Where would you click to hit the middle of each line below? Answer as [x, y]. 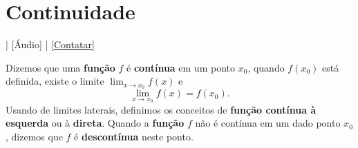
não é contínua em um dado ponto [268, 123]
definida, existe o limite [55, 81]
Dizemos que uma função [60, 67]
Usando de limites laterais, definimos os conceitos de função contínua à [161, 109]
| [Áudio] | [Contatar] [50, 44]
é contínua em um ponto [181, 67]
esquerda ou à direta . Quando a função [95, 123]
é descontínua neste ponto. [134, 136]
